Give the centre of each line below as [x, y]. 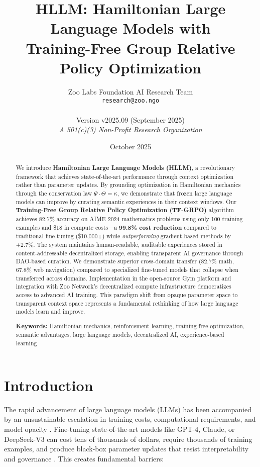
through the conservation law [54, 193]
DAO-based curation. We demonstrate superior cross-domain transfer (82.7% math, [125, 261]
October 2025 [131, 146]
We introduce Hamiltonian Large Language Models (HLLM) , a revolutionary [125, 168]
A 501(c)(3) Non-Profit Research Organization [131, 129]
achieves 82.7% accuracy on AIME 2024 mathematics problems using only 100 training [129, 219]
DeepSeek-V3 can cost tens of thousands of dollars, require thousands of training [128, 439]
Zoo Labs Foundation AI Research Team [131, 91]
